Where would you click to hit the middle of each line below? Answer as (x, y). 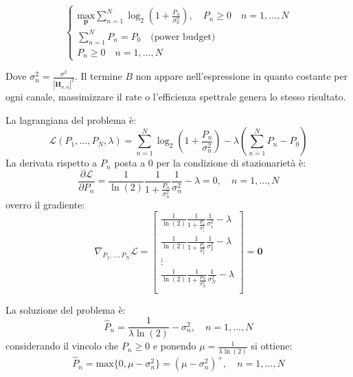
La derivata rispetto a (52, 163)
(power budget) (183, 37)
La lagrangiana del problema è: (71, 119)
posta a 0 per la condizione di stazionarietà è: (210, 163)
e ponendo (174, 346)
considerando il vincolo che (62, 346)
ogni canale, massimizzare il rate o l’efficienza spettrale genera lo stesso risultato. (176, 97)
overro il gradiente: (45, 204)
